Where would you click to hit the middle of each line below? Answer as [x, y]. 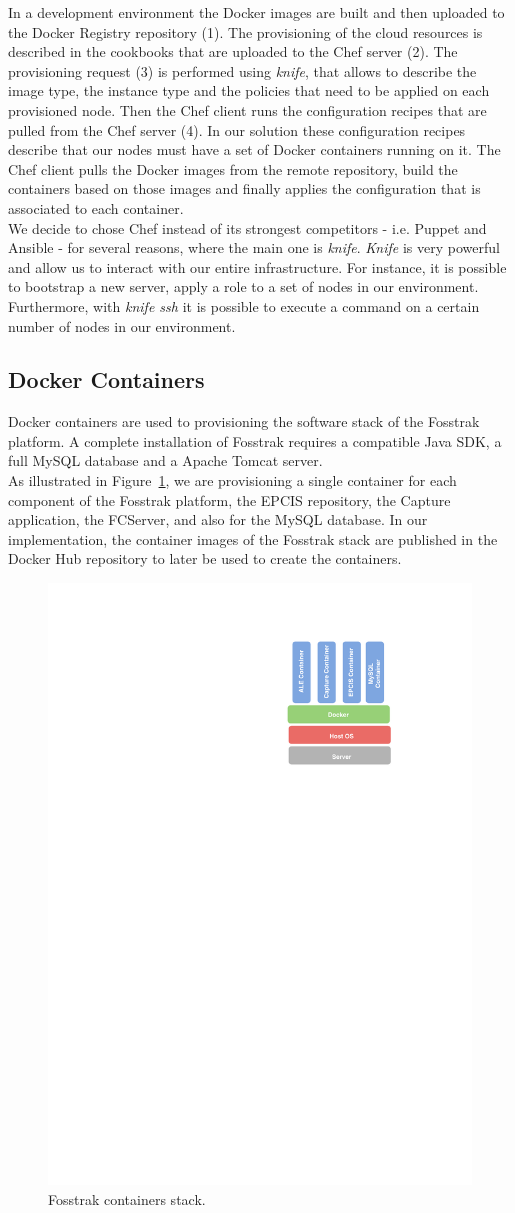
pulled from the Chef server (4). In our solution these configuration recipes [237, 129]
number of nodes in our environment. [122, 325]
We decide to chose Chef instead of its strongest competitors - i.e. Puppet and [247, 227]
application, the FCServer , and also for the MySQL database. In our [218, 519]
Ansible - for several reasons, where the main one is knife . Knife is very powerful [254, 247]
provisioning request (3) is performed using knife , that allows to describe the [242, 70]
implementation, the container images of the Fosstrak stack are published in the [253, 538]
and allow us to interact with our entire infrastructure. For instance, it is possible [257, 266]
